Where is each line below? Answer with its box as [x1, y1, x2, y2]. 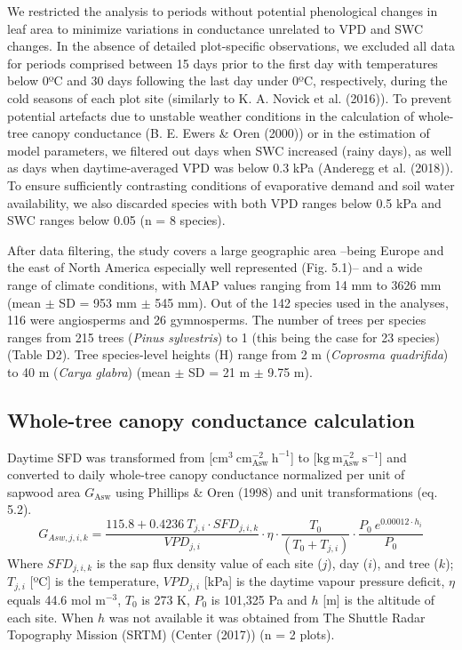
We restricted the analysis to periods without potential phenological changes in [7, 2, 438, 20]
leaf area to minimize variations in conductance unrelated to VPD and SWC [7, 19, 424, 37]
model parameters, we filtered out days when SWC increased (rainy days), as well [7, 140, 452, 159]
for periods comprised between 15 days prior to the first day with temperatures [7, 53, 438, 72]
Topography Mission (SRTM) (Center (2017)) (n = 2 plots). [7, 625, 335, 644]
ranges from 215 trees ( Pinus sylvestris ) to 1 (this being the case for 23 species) [7, 327, 441, 346]
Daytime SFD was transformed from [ [7, 447, 213, 466]
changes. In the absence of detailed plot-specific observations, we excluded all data [7, 36, 455, 55]
